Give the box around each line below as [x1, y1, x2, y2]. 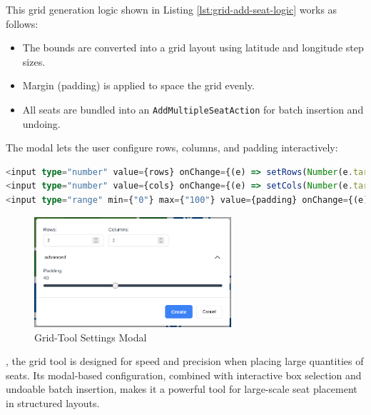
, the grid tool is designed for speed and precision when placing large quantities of [6, 354, 364, 369]
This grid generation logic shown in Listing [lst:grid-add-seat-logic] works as [6, 2, 337, 16]
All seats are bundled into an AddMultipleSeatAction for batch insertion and [22, 101, 364, 116]
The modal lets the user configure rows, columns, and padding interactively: [6, 140, 338, 155]
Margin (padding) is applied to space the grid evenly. [22, 78, 255, 93]
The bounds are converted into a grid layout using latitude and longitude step [22, 40, 364, 55]
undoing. [22, 116, 61, 131]
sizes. [22, 54, 46, 69]
